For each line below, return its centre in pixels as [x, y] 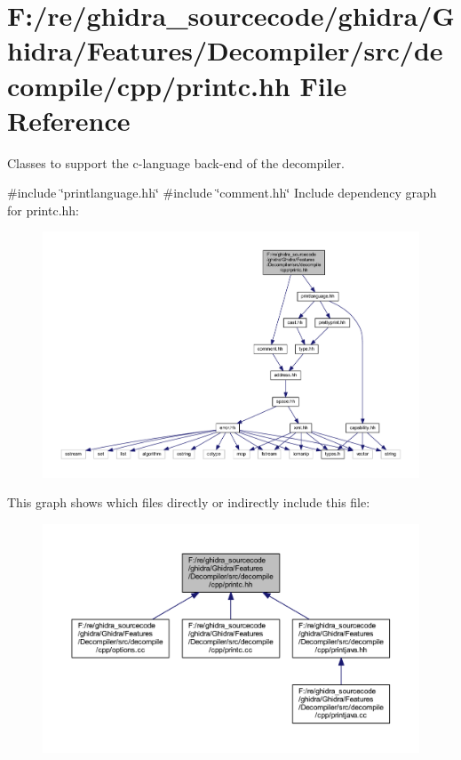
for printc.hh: [44, 210]
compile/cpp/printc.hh [149, 85]
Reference [69, 120]
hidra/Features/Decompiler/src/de [225, 50]
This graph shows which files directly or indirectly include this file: [189, 502]
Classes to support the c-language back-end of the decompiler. [176, 162]
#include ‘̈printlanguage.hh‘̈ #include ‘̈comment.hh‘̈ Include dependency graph [222, 193]
